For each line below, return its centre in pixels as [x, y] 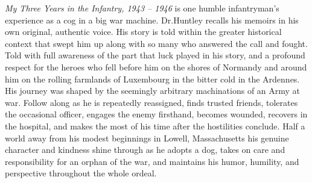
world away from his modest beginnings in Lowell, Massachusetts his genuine [147, 138]
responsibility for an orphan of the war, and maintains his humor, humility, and [152, 161]
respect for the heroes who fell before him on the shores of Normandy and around [156, 67]
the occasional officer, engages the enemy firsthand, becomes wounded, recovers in [156, 114]
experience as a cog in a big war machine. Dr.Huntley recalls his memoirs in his [152, 20]
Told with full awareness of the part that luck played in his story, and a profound [155, 55]
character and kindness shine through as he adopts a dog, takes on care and [145, 150]
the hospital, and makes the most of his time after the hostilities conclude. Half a [155, 126]
